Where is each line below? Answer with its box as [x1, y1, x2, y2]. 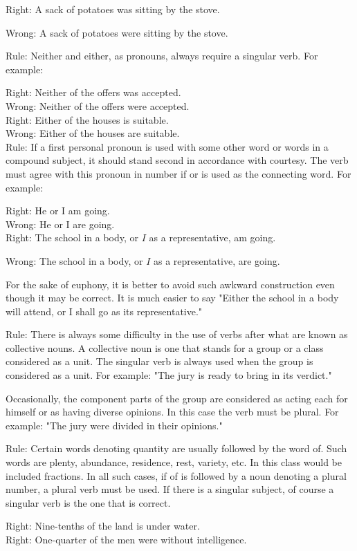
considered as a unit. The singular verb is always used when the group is [6, 354, 313, 368]
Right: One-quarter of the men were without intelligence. [6, 532, 247, 546]
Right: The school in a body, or [6, 230, 139, 245]
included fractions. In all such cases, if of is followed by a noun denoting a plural [6, 468, 347, 483]
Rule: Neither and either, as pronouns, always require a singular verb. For [6, 48, 318, 63]
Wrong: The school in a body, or [6, 253, 143, 268]
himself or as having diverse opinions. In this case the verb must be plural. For [6, 404, 339, 419]
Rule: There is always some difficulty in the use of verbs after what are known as [6, 327, 348, 342]
